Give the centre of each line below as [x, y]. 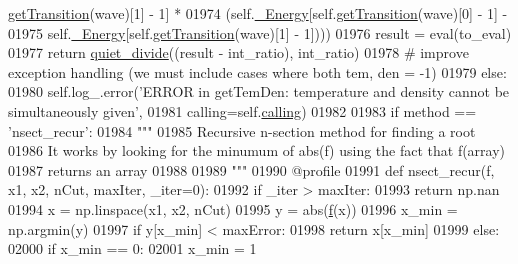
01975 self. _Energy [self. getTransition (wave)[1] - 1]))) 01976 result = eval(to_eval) [260, 32]
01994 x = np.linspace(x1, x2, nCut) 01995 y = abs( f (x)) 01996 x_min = [233, 208]
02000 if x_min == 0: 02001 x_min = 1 [132, 248]
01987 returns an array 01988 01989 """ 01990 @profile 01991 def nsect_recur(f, [251, 169]
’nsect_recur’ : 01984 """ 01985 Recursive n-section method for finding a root [242, 130]
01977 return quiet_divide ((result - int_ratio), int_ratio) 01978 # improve [238, 52]
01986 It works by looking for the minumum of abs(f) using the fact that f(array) [257, 150]
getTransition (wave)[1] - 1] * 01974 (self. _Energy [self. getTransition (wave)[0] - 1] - [258, 13]
